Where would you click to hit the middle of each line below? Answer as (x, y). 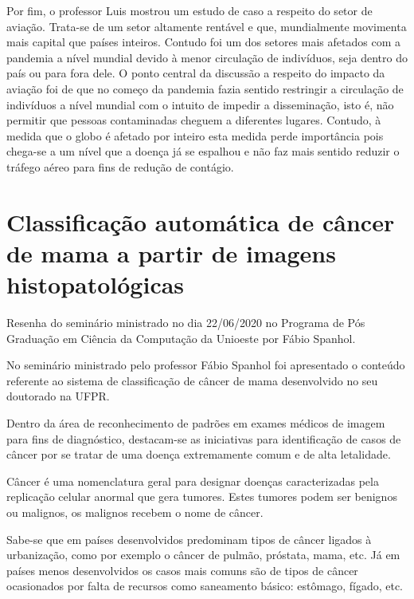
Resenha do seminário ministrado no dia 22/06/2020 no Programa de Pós (186, 323)
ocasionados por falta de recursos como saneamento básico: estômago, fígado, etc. (205, 586)
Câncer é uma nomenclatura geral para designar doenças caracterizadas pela (193, 481)
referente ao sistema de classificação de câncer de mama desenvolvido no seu (192, 380)
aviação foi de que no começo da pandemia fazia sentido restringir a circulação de (205, 88)
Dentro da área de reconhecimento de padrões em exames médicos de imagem (196, 423)
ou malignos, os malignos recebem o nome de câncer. (135, 512)
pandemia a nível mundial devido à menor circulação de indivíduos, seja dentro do (207, 57)
